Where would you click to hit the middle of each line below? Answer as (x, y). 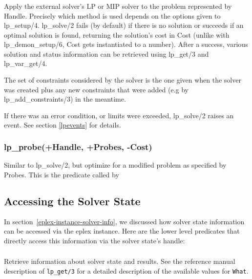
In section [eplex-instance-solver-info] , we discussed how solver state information (124, 221)
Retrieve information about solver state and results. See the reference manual (120, 261)
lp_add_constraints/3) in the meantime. (65, 99)
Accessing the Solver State (72, 201)
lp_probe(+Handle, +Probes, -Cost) (78, 146)
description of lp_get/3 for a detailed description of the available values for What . (126, 270)
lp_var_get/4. (26, 63)
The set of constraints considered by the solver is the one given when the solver (123, 80)
